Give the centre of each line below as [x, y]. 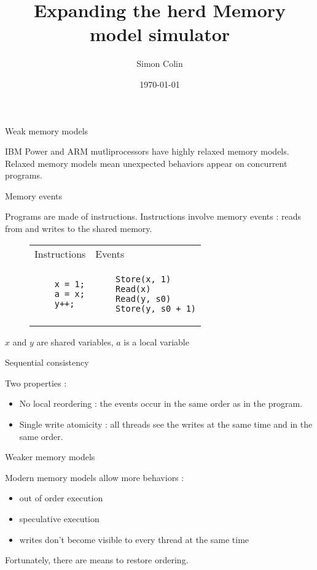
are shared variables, [75, 341]
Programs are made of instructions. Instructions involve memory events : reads [153, 216]
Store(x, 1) [143, 279]
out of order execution [61, 498]
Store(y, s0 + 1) [156, 308]
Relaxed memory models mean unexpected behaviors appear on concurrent [146, 163]
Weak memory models [47, 130]
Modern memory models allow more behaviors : [95, 477]
